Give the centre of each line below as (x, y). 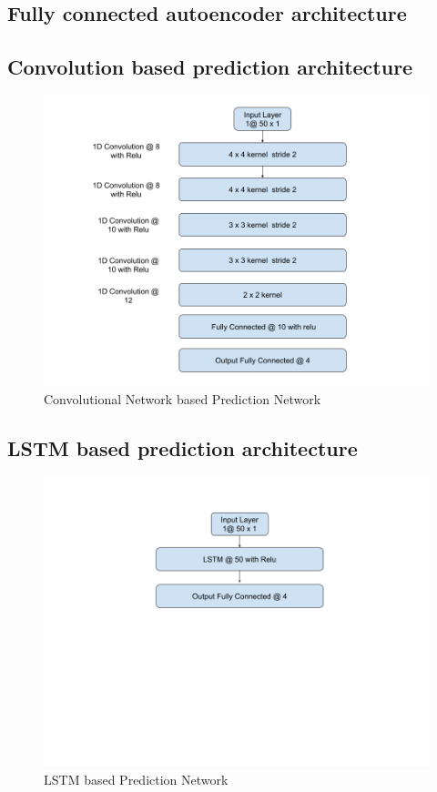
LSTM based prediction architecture (183, 447)
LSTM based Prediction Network (136, 779)
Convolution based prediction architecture (210, 67)
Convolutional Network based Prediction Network (183, 398)
